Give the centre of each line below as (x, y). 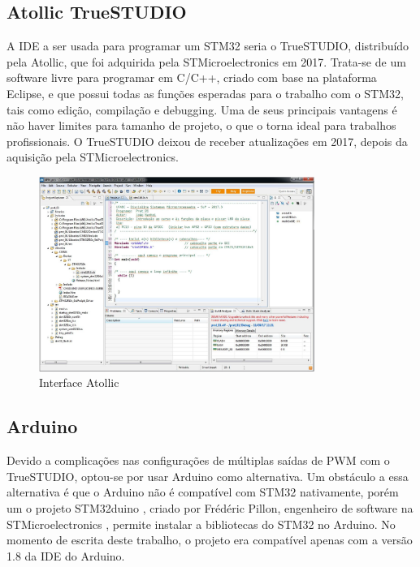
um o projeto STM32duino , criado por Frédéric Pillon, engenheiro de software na (210, 507)
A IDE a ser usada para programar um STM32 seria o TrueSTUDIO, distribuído (208, 46)
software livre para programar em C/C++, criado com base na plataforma (192, 77)
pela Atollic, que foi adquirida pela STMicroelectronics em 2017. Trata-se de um (206, 61)
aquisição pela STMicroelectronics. (93, 157)
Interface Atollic (79, 382)
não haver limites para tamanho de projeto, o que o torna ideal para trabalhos (201, 125)
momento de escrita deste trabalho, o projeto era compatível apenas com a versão (210, 540)
